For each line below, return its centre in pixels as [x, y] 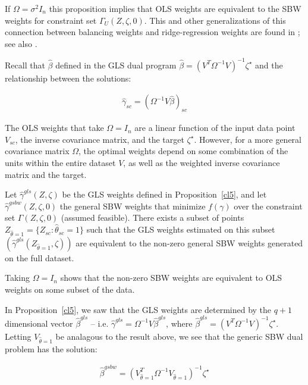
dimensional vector [39, 323]
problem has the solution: [51, 348]
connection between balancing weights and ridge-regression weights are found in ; [153, 32]
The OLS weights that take [54, 128]
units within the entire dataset [60, 163]
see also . [21, 43]
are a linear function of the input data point [215, 128]
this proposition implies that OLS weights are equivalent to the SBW [175, 8]
